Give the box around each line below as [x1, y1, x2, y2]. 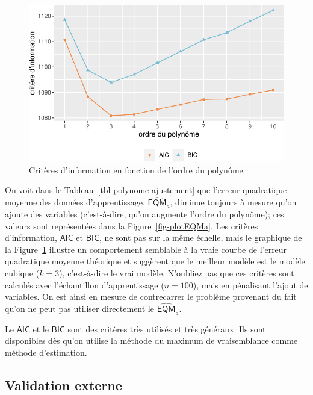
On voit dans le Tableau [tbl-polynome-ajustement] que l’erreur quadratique [5, 184, 287, 196]
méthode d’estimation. [5, 346, 87, 358]
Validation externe [5, 375, 122, 394]
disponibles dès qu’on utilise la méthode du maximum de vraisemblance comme [5, 334, 298, 347]
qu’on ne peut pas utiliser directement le [5, 302, 154, 314]
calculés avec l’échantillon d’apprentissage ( [5, 278, 164, 291]
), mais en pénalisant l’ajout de [193, 278, 308, 291]
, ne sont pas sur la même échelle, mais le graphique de [99, 231, 302, 244]
